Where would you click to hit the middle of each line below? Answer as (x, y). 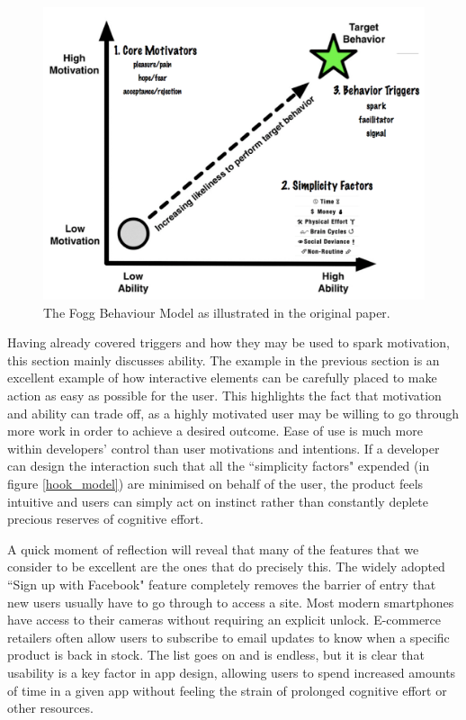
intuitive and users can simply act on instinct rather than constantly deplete (218, 501)
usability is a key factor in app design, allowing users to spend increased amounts (232, 672)
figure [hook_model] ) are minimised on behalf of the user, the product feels (215, 483)
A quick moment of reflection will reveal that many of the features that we (213, 549)
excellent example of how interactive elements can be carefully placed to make (222, 378)
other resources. (50, 708)
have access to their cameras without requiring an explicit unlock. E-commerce (224, 620)
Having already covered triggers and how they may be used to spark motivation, (229, 342)
